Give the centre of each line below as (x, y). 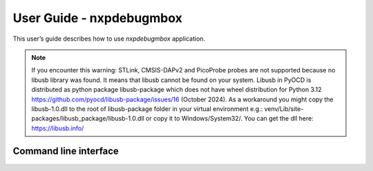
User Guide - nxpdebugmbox (98, 18)
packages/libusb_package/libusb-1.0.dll (88, 119)
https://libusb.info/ (58, 128)
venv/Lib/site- (284, 109)
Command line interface (66, 151)
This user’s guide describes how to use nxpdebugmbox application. (109, 39)
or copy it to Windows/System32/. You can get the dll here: (229, 119)
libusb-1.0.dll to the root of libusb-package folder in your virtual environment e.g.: (147, 109)
